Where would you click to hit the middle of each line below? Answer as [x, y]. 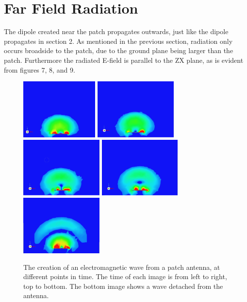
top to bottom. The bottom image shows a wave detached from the [123, 286]
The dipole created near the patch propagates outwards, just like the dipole [116, 31]
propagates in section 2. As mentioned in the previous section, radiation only [118, 41]
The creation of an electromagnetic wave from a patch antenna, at [122, 267]
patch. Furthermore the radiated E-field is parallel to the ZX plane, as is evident [124, 60]
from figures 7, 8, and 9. [40, 69]
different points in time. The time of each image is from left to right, [125, 276]
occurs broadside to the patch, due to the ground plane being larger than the [119, 50]
